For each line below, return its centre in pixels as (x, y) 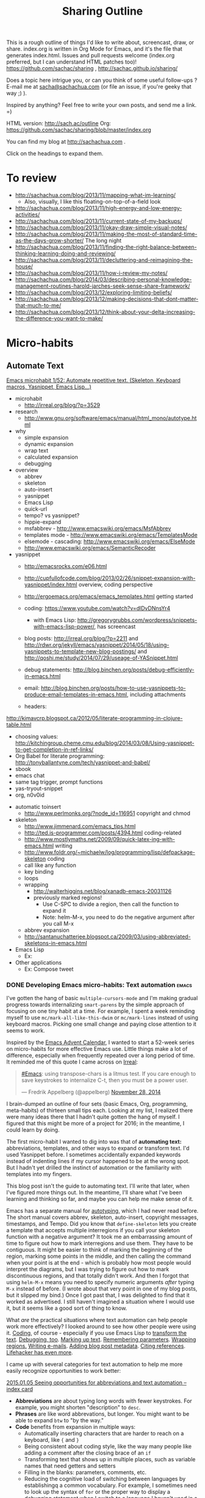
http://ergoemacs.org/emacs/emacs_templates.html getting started (109, 596)
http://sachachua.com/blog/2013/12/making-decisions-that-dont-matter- (107, 299)
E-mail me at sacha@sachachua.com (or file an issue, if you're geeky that (99, 87)
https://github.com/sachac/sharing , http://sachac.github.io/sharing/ (92, 68)
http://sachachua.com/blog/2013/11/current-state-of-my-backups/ (99, 221)
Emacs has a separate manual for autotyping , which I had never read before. (103, 1211)
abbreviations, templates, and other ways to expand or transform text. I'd (98, 1148)
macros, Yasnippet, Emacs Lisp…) (49, 387)
